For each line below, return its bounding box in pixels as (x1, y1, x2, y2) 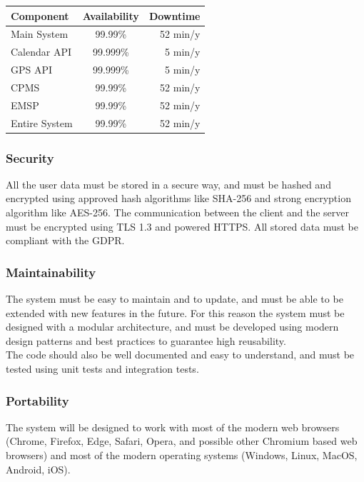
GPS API (11, 62, 53, 77)
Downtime (148, 8, 201, 23)
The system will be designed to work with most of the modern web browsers (6, 419, 340, 434)
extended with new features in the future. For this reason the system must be (6, 305, 345, 320)
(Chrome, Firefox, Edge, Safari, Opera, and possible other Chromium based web (6, 433, 358, 448)
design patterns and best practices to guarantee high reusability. (6, 333, 286, 348)
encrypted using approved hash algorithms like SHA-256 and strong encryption (6, 191, 351, 206)
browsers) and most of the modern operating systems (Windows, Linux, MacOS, (6, 448, 358, 463)
